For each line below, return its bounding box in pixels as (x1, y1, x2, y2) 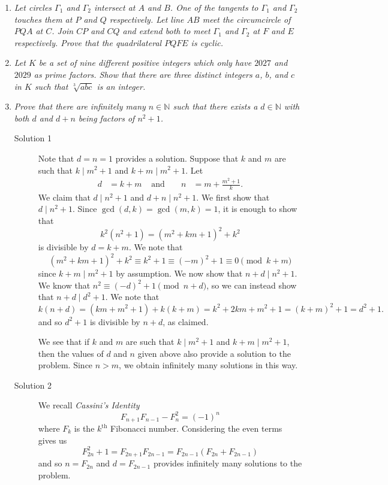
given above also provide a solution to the (137, 347, 291, 359)
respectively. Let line (109, 13, 184, 25)
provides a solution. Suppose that (115, 151, 239, 164)
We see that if (38, 335, 90, 348)
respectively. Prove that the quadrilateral (14, 36, 162, 48)
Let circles (14, 1, 52, 13)
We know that (38, 278, 91, 291)
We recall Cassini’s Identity (38, 399, 140, 411)
